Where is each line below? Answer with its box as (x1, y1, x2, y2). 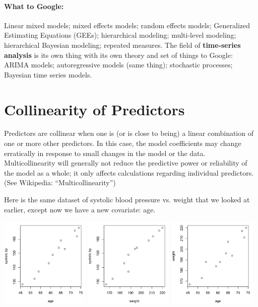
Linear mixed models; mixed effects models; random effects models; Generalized (4, 20, 250, 30)
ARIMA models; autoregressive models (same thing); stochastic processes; (4, 59, 233, 70)
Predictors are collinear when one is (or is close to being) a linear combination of (4, 128, 253, 138)
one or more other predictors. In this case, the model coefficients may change (4, 138, 241, 148)
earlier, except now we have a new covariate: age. (4, 204, 156, 214)
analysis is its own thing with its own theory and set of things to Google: (4, 49, 233, 60)
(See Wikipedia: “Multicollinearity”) (4, 177, 116, 188)
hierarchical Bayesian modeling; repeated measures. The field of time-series (4, 39, 241, 50)
